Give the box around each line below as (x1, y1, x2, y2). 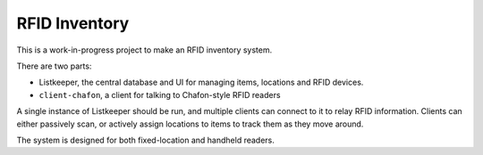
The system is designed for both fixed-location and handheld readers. (16, 135, 275, 145)
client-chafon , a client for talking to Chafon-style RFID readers (38, 89, 281, 100)
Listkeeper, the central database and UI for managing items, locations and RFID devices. (38, 77, 364, 88)
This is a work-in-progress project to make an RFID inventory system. (16, 45, 273, 55)
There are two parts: (16, 61, 92, 71)
